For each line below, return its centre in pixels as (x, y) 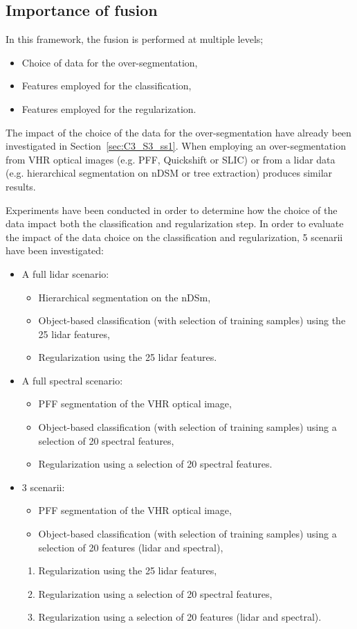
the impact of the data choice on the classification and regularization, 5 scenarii (174, 237)
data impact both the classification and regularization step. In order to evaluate (175, 223)
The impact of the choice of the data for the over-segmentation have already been (178, 132)
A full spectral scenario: (72, 380)
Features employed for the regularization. (109, 108)
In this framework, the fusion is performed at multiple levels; (135, 39)
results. (21, 186)
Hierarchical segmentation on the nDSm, (125, 297)
